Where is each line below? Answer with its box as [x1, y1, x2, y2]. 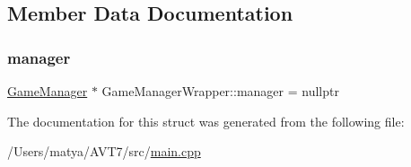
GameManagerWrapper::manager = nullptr [101, 82, 339, 100]
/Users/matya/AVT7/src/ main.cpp [7, 142, 201, 161]
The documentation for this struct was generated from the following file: [7, 111, 405, 130]
